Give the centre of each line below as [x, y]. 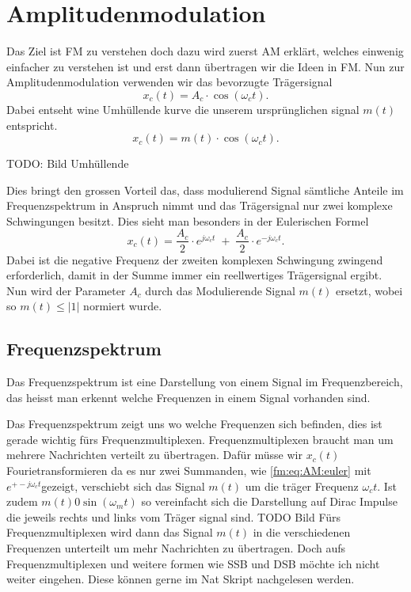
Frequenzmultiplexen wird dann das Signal [110, 532]
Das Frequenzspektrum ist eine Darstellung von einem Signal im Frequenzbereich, [205, 382]
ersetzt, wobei [369, 290]
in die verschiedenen [302, 532]
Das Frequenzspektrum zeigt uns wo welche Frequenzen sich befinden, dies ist [194, 424]
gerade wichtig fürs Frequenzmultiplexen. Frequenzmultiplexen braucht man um [200, 439]
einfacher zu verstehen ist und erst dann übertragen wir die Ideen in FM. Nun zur [205, 66]
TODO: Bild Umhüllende [68, 163]
